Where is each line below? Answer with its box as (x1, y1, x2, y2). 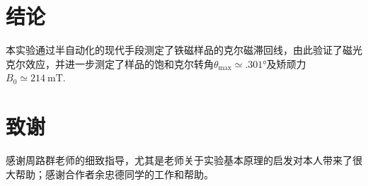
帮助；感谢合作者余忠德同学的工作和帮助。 (15, 166, 214, 181)
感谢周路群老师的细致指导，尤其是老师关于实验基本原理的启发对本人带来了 (6, 153, 352, 168)
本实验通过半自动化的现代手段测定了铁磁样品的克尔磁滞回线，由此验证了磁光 (6, 42, 362, 57)
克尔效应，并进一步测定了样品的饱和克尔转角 (6, 56, 214, 71)
